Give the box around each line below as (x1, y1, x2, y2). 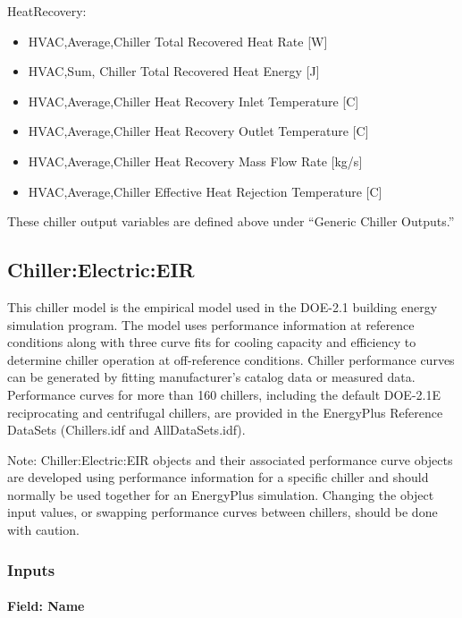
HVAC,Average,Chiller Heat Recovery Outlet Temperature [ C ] (28, 122, 369, 140)
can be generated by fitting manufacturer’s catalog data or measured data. (7, 368, 416, 386)
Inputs (7, 558, 55, 580)
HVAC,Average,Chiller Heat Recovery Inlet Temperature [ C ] (28, 91, 359, 110)
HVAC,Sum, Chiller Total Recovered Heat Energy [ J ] (28, 62, 320, 80)
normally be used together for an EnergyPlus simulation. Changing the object (7, 485, 434, 504)
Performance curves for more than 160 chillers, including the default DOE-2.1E (7, 385, 441, 403)
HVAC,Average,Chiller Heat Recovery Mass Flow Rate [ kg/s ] (28, 151, 363, 170)
